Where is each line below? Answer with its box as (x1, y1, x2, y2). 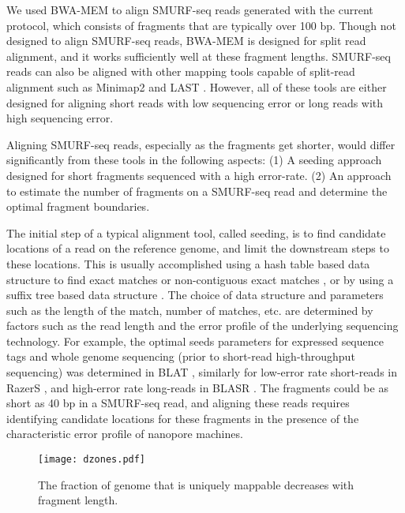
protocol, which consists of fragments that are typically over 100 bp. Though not (6, 17, 396, 33)
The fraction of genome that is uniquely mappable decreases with (38, 476, 354, 492)
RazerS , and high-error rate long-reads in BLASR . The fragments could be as (6, 379, 388, 395)
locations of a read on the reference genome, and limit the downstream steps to (6, 240, 389, 256)
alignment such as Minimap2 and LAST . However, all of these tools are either (6, 78, 387, 95)
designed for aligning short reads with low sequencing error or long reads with (6, 94, 384, 110)
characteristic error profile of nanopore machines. (6, 425, 243, 442)
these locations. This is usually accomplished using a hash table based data (6, 255, 370, 271)
